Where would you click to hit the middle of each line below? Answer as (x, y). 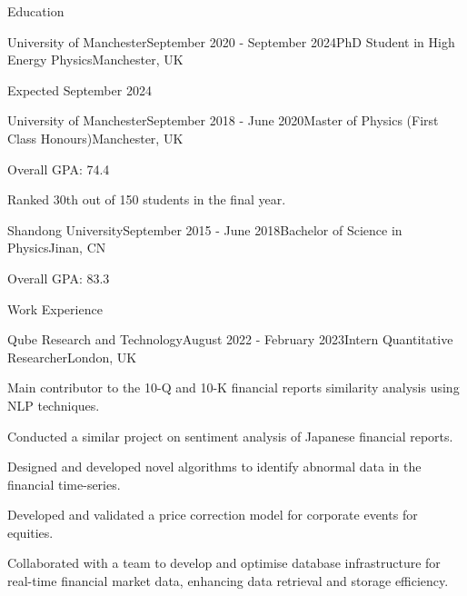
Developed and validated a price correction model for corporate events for (213, 515)
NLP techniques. (54, 405)
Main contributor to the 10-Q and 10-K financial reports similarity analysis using (233, 387)
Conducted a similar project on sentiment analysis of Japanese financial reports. (230, 436)
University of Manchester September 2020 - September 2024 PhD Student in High (231, 41)
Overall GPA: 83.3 (59, 278)
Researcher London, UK (72, 357)
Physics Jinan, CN (57, 248)
